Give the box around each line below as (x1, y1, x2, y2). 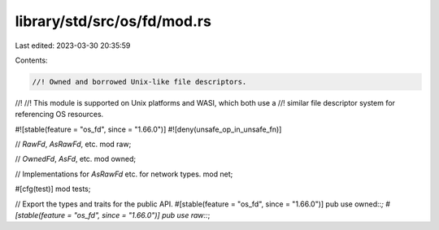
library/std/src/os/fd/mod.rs (15, 12, 211, 30)
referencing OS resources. (15, 110, 104, 119)
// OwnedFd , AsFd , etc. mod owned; (15, 154, 137, 164)
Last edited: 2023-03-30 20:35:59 (15, 41, 131, 50)
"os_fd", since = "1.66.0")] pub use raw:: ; (73, 210, 211, 220)
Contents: (15, 55, 48, 65)
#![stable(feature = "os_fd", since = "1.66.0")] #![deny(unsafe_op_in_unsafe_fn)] (15, 124, 282, 134)
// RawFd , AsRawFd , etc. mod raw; (15, 139, 132, 150)
